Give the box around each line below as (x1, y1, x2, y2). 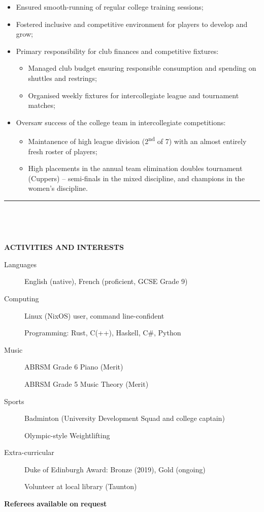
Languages (4, 259, 37, 269)
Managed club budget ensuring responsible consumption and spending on (28, 63, 256, 73)
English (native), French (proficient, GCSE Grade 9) (24, 276, 188, 287)
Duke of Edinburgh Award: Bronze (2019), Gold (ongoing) (24, 464, 206, 474)
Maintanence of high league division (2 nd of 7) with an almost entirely (28, 134, 247, 146)
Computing (4, 293, 39, 303)
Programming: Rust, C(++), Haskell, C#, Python (24, 327, 181, 338)
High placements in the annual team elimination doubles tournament (28, 163, 243, 174)
